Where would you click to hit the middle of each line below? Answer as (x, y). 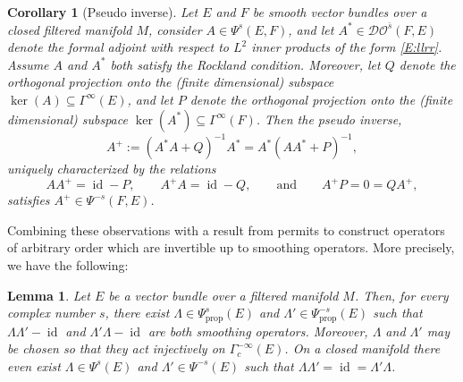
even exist (34, 365)
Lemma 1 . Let (49, 295)
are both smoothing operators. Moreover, (258, 331)
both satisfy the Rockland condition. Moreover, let (245, 64)
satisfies (29, 200)
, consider (175, 29)
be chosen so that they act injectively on (116, 348)
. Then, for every (401, 295)
